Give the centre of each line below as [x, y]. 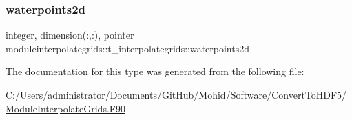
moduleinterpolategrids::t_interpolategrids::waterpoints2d [128, 48]
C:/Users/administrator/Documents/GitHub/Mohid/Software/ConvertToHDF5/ [176, 94]
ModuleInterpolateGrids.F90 [65, 108]
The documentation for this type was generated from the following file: [155, 71]
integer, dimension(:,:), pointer [70, 35]
